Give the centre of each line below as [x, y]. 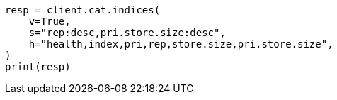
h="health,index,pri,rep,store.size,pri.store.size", [181, 44]
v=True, [50, 21]
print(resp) [38, 67]
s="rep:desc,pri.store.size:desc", [127, 33]
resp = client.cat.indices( [83, 10]
